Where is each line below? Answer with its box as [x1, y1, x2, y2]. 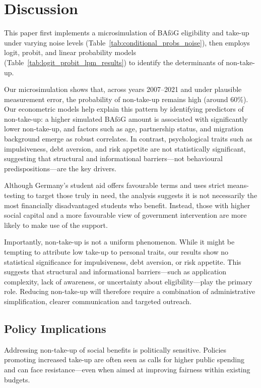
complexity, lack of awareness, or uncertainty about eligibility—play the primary [4, 276, 252, 286]
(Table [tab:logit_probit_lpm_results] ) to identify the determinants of [4, 57, 224, 67]
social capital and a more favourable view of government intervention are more [4, 210, 247, 220]
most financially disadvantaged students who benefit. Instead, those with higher [4, 200, 250, 210]
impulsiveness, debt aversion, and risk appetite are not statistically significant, [4, 143, 246, 154]
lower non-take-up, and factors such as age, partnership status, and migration [4, 123, 244, 134]
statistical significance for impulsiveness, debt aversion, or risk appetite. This [4, 256, 241, 267]
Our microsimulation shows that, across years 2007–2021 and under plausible [4, 84, 242, 94]
